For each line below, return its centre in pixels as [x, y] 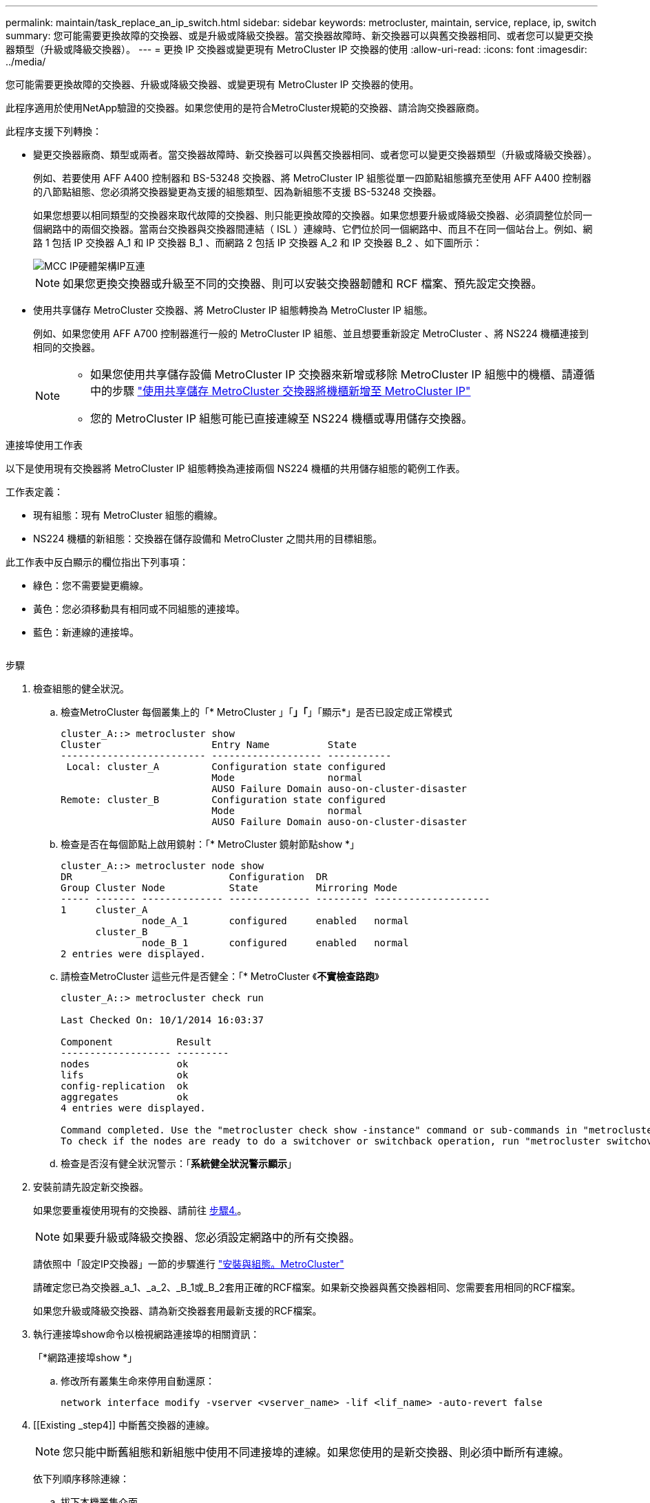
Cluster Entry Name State [209, 745]
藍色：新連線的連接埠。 [86, 632]
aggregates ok [125, 1097]
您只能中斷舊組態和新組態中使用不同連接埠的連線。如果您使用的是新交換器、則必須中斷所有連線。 [316, 1452]
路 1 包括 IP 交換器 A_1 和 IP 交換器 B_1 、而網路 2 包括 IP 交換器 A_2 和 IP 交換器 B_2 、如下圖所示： [258, 243]
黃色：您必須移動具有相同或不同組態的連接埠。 [139, 609]
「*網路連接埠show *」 [85, 1357]
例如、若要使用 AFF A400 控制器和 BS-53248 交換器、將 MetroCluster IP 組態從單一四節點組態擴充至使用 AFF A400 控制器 [312, 178]
